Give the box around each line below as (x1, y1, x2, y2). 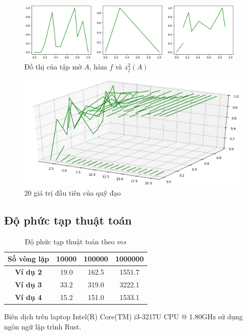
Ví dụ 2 (15, 267, 42, 277)
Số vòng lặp (8, 253, 50, 264)
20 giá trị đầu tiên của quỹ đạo (24, 187, 121, 198)
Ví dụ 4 (15, 291, 42, 302)
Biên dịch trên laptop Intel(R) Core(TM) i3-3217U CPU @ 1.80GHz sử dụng (4, 311, 243, 321)
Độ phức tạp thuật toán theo (24, 236, 115, 246)
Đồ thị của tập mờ (24, 61, 82, 71)
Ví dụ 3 (15, 279, 42, 290)
